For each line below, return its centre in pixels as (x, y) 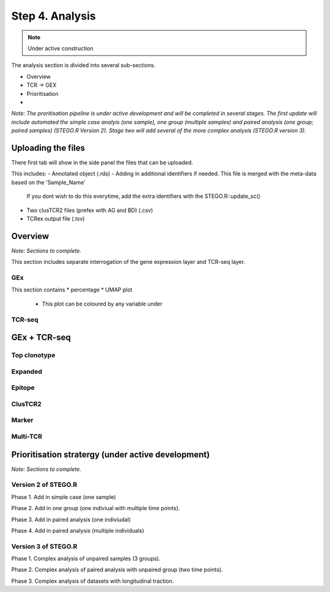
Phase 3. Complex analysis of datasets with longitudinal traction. (93, 581)
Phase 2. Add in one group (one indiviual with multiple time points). (96, 508)
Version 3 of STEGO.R (44, 546)
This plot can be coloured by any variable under (102, 304)
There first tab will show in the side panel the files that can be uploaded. (102, 163)
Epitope (23, 388)
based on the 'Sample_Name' (48, 182)
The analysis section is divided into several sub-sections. (83, 65)
